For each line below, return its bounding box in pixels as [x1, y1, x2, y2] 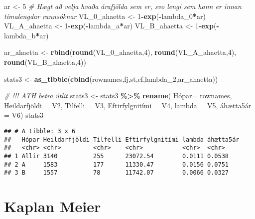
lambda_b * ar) [4, 30, 49, 40]
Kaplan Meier [4, 196, 101, 217]
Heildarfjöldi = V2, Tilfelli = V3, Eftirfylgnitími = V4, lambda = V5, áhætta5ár [4, 100, 252, 110]
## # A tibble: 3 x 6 [4, 127, 76, 135]
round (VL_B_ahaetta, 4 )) [4, 56, 86, 67]
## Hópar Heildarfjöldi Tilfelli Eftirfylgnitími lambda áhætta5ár [4, 136, 240, 143]
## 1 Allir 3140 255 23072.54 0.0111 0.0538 [4, 152, 229, 160]
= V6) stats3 [4, 110, 44, 120]
